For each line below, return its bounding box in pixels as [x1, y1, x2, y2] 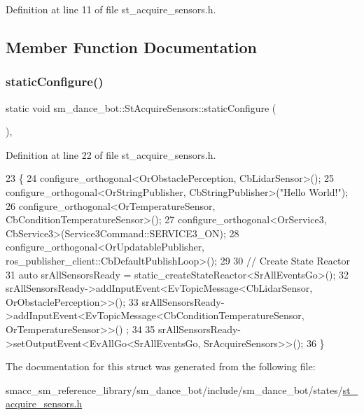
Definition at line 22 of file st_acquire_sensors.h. [6, 147, 216, 162]
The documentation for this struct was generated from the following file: [6, 359, 316, 374]
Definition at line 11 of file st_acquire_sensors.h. [6, 2, 216, 16]
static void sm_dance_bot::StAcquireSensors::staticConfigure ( [6, 100, 276, 115]
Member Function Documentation [6, 36, 258, 57]
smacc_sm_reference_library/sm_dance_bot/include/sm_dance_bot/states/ [6, 382, 343, 397]
